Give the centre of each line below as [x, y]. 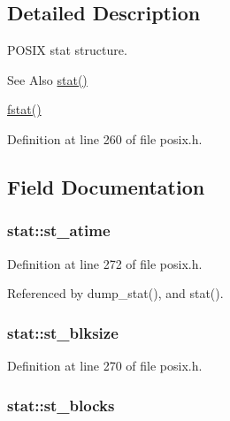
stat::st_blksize [63, 332]
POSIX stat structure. [67, 50]
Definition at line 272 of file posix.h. [105, 263]
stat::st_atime [59, 230]
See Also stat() [47, 79]
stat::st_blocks [61, 405]
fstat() [24, 109]
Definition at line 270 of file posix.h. [105, 365]
